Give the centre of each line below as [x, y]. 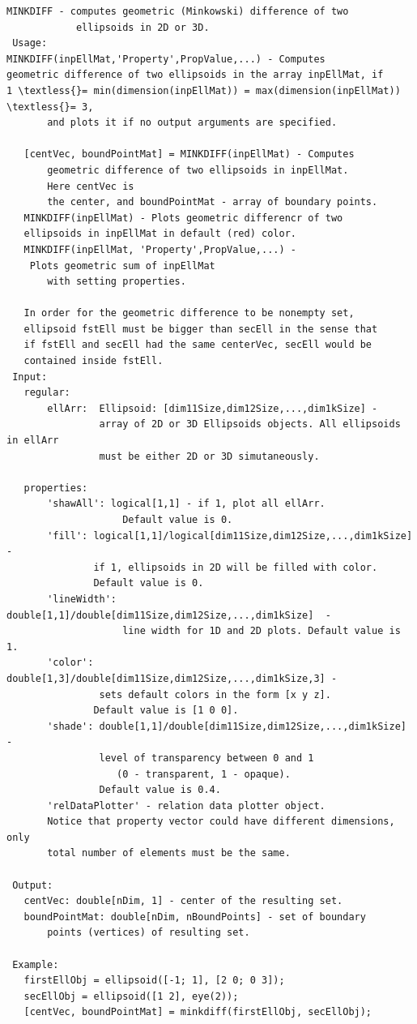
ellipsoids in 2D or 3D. [143, 27]
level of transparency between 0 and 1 [206, 758]
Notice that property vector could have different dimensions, [221, 822]
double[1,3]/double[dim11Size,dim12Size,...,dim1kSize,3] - [172, 678]
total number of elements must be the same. [169, 853]
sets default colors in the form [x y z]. [215, 694]
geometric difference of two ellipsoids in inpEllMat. [198, 170]
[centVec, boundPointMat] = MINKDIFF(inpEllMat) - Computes [189, 154]
